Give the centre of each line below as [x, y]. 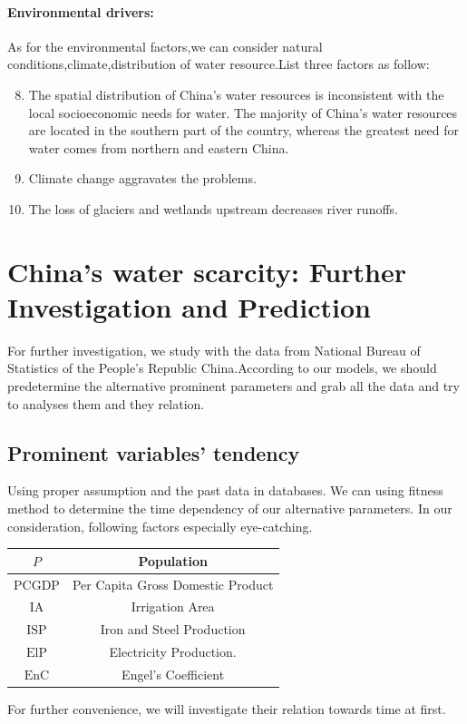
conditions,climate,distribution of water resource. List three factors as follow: [219, 64]
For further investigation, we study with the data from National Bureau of [214, 350]
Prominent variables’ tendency [154, 452]
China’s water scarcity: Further [207, 271]
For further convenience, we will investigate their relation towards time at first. [227, 709]
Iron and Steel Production [173, 629]
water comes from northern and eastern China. [159, 147]
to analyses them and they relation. [106, 403]
